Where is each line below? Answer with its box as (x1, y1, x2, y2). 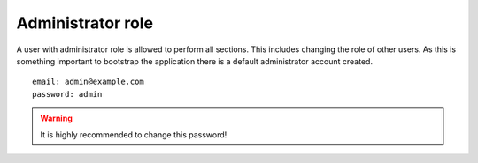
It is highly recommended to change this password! (40, 129, 227, 140)
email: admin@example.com (32, 77, 145, 87)
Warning (40, 113, 73, 123)
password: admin (32, 89, 103, 99)
